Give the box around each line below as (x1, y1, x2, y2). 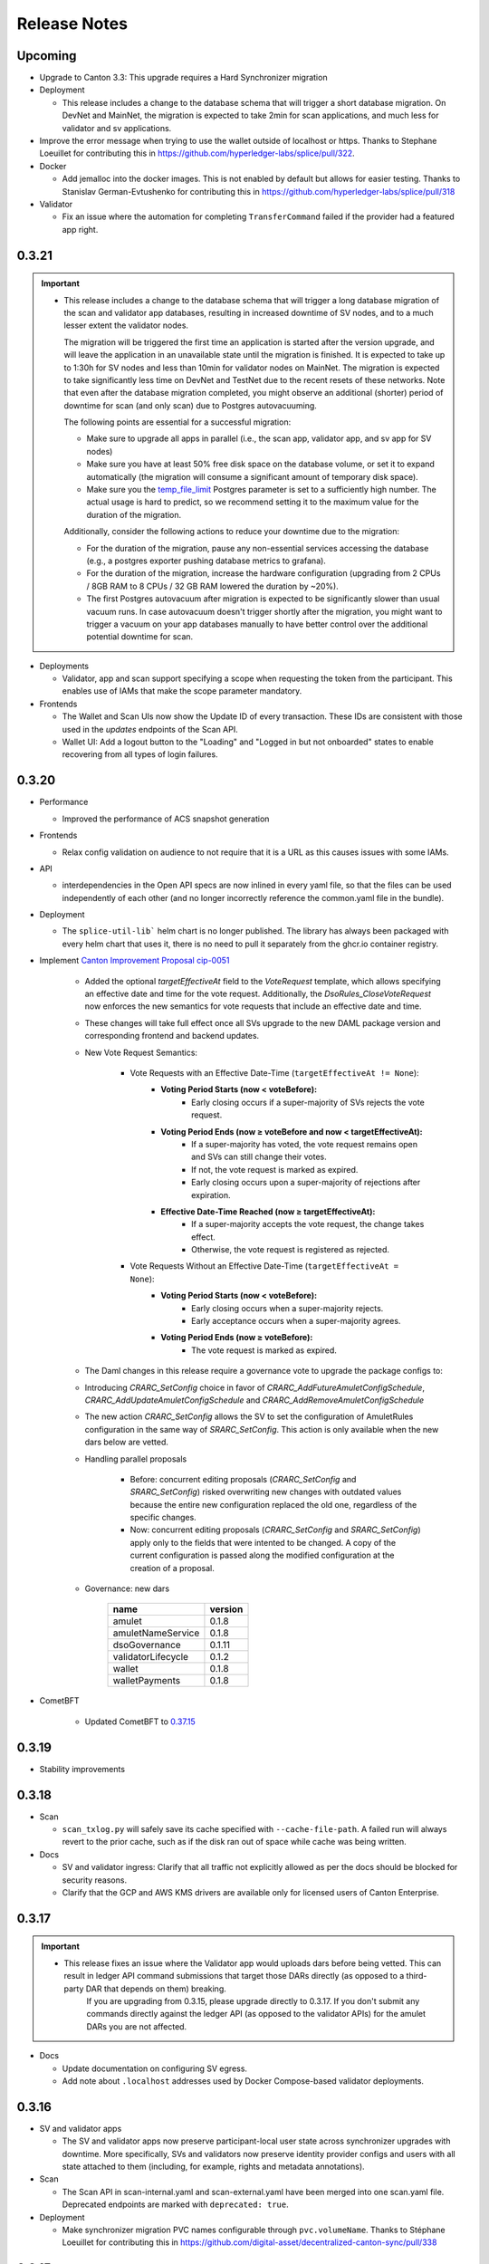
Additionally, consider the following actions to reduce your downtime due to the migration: (63, 526, 400, 537)
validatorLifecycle (112, 1651, 189, 1664)
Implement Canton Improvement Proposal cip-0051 (39, 955, 230, 966)
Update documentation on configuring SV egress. (62, 2063, 248, 2074)
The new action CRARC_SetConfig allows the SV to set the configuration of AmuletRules (84, 1411, 414, 1422)
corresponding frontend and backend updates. (84, 1031, 260, 1041)
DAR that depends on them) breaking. (85, 1983, 226, 1994)
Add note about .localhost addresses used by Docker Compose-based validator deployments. (62, 2075, 425, 2087)
